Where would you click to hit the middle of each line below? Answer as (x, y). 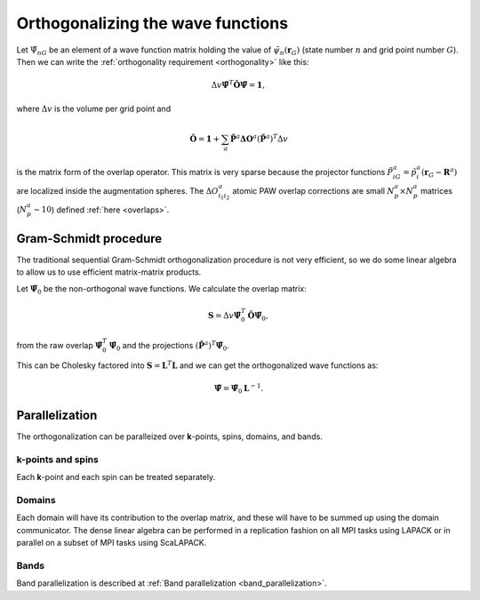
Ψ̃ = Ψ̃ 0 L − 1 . (239, 389)
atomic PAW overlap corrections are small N (313, 190)
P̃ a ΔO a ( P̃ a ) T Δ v (259, 138)
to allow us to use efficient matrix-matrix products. (109, 272)
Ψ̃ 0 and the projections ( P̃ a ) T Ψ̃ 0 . (169, 346)
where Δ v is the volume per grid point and (94, 108)
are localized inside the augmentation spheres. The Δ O (118, 190)
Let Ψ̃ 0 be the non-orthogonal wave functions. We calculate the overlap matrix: (161, 289)
